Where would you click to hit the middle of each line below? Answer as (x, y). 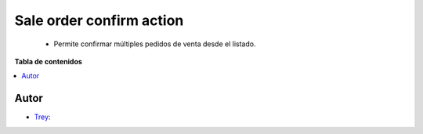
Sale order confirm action (99, 20)
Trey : (42, 117)
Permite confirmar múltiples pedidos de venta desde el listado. (155, 44)
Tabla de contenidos (48, 61)
